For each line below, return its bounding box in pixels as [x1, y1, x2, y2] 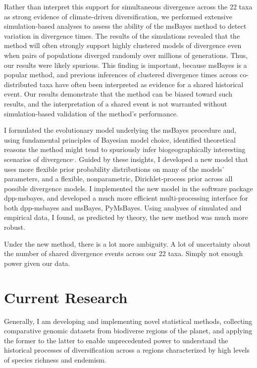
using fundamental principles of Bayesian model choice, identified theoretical [4, 134, 236, 145]
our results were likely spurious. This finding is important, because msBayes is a [4, 59, 247, 70]
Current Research [4, 287, 128, 307]
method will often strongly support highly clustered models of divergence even [4, 40, 242, 51]
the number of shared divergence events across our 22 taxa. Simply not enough [4, 248, 243, 259]
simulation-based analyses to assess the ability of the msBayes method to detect [4, 21, 247, 31]
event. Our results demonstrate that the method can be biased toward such [4, 89, 232, 99]
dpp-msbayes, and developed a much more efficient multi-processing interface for [4, 193, 248, 203]
